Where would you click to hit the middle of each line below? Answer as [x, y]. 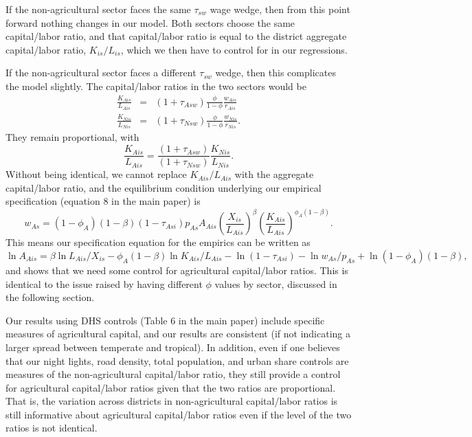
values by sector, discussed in [276, 283]
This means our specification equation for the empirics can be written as [158, 242]
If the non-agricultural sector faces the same [98, 9]
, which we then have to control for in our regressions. [234, 49]
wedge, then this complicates [276, 72]
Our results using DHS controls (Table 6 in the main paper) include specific [165, 320]
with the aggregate [274, 174]
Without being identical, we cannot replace [96, 174]
